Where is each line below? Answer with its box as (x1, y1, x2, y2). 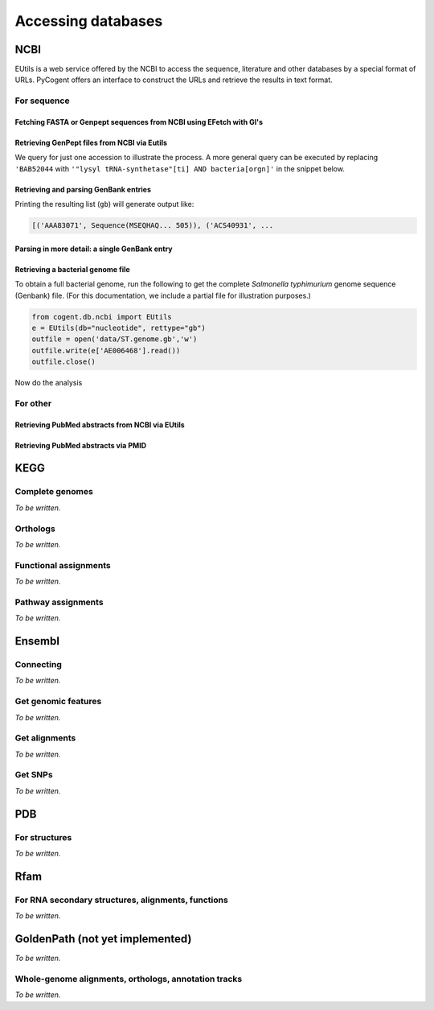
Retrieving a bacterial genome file (14, 264, 130, 274)
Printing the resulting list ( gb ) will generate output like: (14, 200, 194, 209)
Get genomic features (14, 696, 102, 707)
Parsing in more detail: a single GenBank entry (14, 244, 173, 254)
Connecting (14, 659, 62, 670)
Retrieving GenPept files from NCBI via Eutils (14, 138, 168, 148)
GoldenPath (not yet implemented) (14, 932, 192, 946)
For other (14, 398, 52, 409)
